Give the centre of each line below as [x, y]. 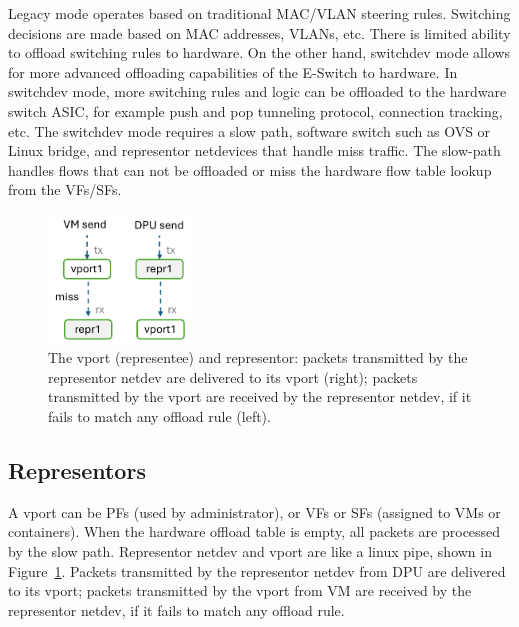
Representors [77, 469]
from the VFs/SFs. [65, 189]
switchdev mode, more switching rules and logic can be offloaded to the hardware [257, 91]
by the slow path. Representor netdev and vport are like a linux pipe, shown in [250, 550]
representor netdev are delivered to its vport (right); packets [233, 376]
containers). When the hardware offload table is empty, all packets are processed [254, 531]
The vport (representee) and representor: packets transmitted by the [258, 357]
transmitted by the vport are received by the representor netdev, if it [260, 396]
